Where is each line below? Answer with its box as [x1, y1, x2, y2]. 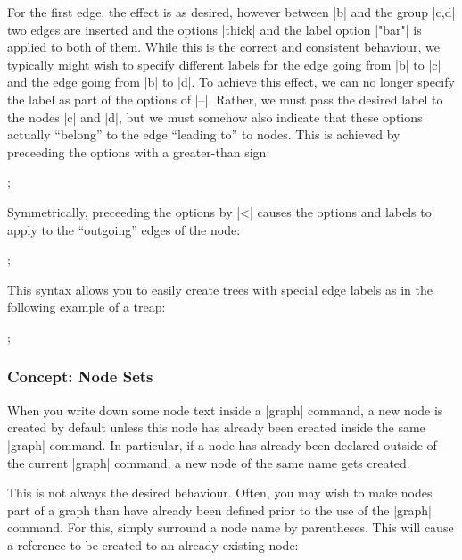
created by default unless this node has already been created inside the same [7, 418, 425, 437]
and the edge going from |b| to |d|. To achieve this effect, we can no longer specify [7, 72, 455, 91]
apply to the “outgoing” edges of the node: [7, 220, 241, 238]
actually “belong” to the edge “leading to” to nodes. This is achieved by [7, 125, 400, 144]
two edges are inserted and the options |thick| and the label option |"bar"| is [7, 20, 422, 38]
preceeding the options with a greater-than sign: [7, 142, 270, 161]
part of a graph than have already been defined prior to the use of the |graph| [7, 500, 432, 519]
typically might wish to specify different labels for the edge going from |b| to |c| [7, 54, 441, 73]
